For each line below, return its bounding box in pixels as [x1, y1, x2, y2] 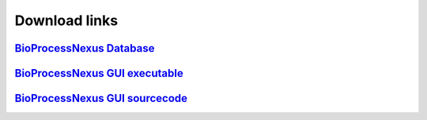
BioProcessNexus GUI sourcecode [14, 92, 188, 105]
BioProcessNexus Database [14, 42, 155, 55]
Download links [14, 12, 119, 29]
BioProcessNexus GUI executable [14, 67, 183, 80]
